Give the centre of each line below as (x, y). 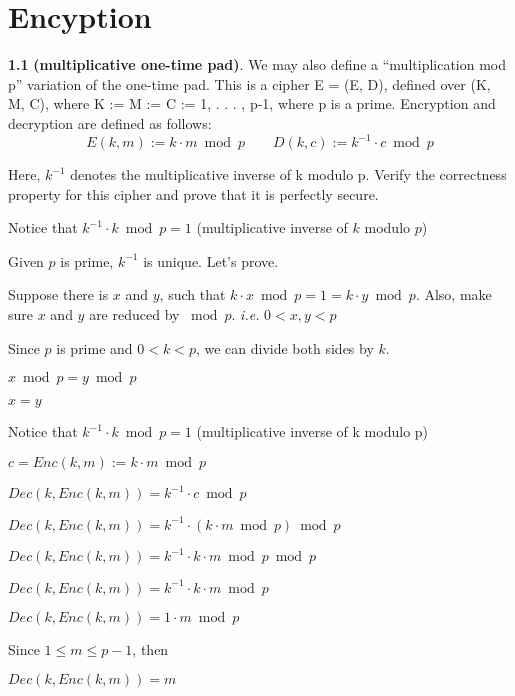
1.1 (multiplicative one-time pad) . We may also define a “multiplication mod (257, 64)
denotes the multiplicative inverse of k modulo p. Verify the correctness (288, 174)
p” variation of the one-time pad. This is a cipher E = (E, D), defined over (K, (249, 83)
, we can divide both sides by (284, 347)
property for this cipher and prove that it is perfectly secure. (193, 193)
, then (150, 648)
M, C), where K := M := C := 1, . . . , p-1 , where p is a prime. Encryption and (252, 103)
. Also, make (453, 294)
